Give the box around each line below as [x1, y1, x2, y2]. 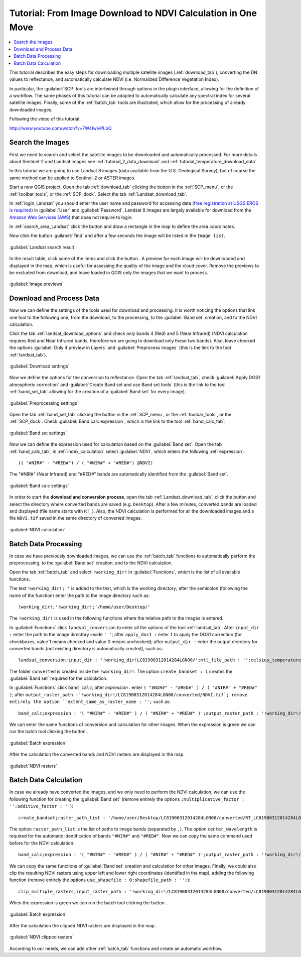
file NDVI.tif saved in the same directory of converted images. [9, 515, 142, 521]
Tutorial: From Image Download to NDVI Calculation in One [9, 8, 257, 19]
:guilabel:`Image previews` [9, 281, 64, 287]
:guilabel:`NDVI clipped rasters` [9, 934, 74, 940]
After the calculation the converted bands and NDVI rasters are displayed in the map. [9, 751, 185, 758]
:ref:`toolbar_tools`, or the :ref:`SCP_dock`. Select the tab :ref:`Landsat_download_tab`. [9, 191, 188, 197]
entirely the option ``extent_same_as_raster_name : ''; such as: [9, 698, 171, 705]
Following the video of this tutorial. [9, 116, 81, 122]
